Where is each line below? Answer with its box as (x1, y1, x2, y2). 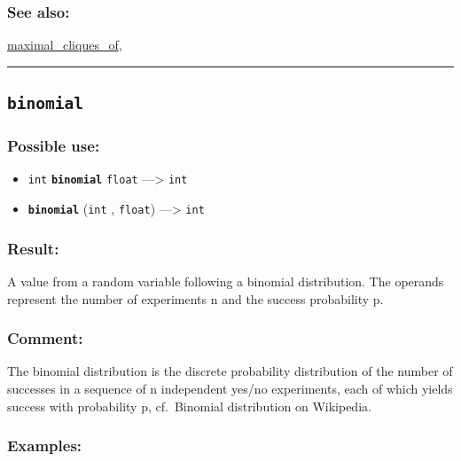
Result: (7, 237, 59, 259)
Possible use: (7, 135, 100, 157)
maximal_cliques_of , (7, 35, 122, 54)
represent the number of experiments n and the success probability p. (7, 289, 384, 308)
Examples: (7, 434, 82, 457)
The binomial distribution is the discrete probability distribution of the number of (7, 362, 453, 380)
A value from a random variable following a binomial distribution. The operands (7, 271, 444, 290)
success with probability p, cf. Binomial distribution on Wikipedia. (7, 396, 371, 415)
